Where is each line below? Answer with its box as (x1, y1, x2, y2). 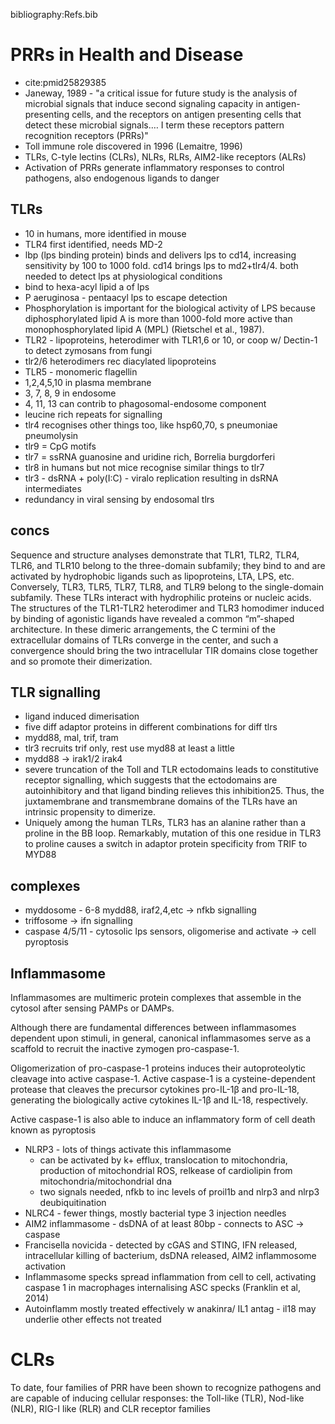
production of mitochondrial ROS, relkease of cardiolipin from (39, 1165, 293, 1176)
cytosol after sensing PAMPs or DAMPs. (10, 1002, 175, 1014)
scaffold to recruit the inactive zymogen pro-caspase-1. (10, 1043, 240, 1054)
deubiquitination (39, 1197, 107, 1208)
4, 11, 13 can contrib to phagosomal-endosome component (24, 397, 267, 409)
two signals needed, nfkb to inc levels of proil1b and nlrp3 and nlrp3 (39, 1186, 320, 1198)
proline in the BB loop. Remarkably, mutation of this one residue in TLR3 (24, 827, 322, 839)
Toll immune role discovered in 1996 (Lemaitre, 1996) (24, 140, 243, 152)
